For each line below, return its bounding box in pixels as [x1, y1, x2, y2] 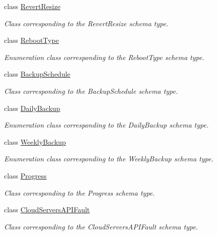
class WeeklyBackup [4, 136, 66, 147]
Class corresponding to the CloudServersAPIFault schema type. [4, 221, 198, 231]
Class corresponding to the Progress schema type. [4, 187, 155, 198]
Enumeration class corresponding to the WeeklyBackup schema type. [4, 153, 213, 164]
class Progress [4, 170, 47, 181]
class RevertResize [4, 1, 60, 11]
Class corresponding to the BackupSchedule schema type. [4, 85, 178, 96]
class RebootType [4, 35, 59, 45]
